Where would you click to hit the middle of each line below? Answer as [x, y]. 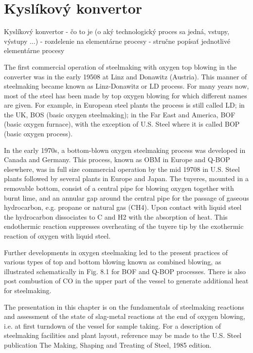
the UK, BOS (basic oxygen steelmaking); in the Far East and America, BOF [120, 114]
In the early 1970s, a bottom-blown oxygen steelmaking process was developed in [125, 150]
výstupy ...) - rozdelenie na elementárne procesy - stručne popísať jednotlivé [117, 41]
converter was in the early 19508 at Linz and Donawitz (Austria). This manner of [126, 76]
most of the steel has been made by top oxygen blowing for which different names [126, 95]
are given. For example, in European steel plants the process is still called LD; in [124, 105]
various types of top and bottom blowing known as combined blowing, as [113, 262]
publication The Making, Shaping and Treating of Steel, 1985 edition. [108, 344]
